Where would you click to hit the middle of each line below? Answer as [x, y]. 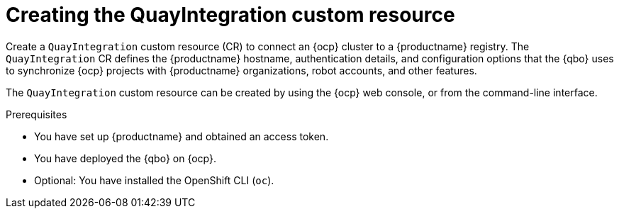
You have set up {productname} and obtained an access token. [182, 136]
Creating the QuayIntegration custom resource [230, 15]
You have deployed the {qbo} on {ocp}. [126, 158]
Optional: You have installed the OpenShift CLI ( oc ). [154, 180]
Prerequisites [37, 114]
